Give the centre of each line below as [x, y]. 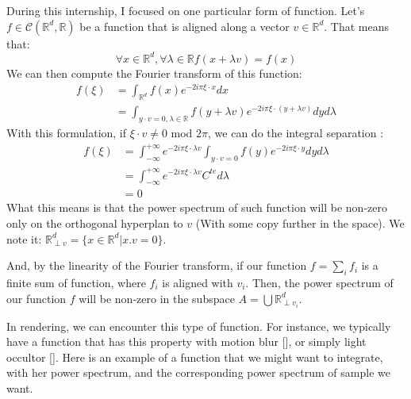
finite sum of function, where [76, 282]
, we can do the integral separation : [296, 133]
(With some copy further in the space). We [300, 223]
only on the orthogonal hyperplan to [95, 223]
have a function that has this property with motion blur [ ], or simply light [186, 341]
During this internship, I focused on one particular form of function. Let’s [186, 10]
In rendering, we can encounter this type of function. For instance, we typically [199, 326]
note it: [24, 238]
